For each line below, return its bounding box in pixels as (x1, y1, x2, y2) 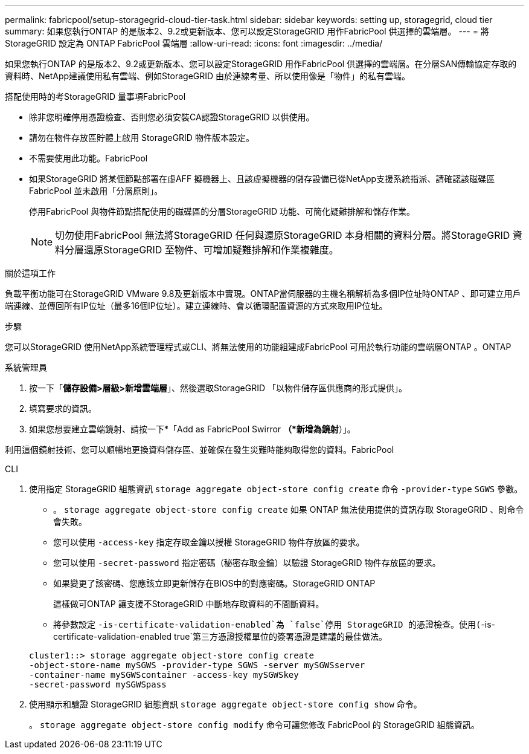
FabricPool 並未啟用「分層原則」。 (29, 186, 163, 196)
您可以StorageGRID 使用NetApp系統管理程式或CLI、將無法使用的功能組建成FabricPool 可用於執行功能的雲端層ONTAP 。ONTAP (5, 342, 511, 352)
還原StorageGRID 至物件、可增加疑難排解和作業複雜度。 (84, 244, 339, 256)
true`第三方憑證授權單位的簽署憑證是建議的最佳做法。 (174, 631, 387, 642)
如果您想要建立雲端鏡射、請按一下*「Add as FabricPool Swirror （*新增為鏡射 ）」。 (29, 424, 356, 434)
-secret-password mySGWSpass (29, 680, 167, 689)
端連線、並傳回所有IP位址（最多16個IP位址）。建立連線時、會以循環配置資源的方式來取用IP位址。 (5, 301, 388, 311)
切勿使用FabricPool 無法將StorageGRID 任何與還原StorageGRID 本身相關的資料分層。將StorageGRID (55, 229, 510, 241)
